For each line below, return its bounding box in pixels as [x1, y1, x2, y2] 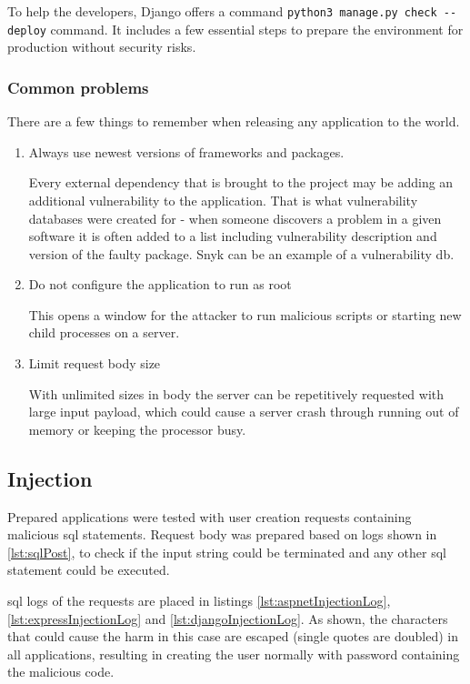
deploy [7, 24, 46, 37]
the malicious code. [7, 662, 115, 681]
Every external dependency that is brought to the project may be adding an [28, 173, 454, 192]
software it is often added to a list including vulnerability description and [28, 226, 437, 246]
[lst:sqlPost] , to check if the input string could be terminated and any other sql [7, 542, 446, 561]
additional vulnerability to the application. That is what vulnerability [28, 190, 418, 209]
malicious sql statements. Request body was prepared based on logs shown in [7, 525, 437, 544]
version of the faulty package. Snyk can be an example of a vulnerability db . [28, 244, 455, 263]
